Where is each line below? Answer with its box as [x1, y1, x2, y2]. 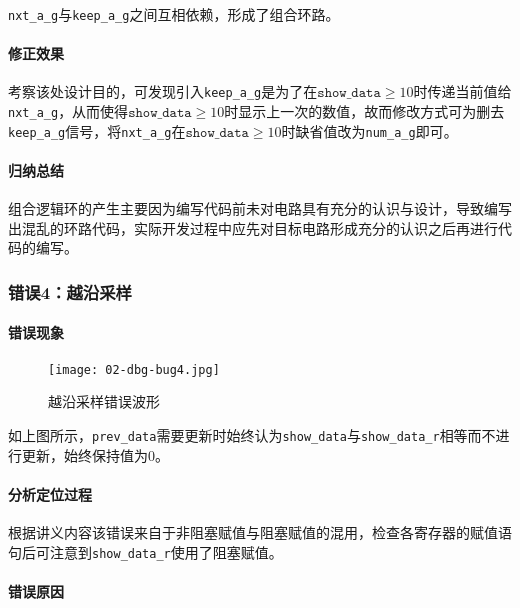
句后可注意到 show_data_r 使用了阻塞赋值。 [8, 541, 283, 562]
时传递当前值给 [413, 81, 512, 102]
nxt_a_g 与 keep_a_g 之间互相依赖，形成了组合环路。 [8, 4, 340, 24]
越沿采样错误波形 [48, 391, 160, 412]
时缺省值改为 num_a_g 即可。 [281, 120, 458, 141]
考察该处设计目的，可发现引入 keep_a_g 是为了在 [8, 81, 318, 102]
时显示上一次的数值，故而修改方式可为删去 [224, 101, 505, 122]
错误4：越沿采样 [8, 279, 132, 304]
